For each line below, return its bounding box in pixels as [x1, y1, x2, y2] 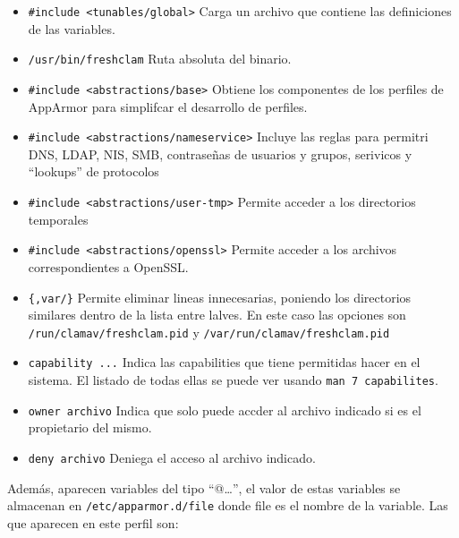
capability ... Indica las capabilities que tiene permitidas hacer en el [28, 353, 421, 371]
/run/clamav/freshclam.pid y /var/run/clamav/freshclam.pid [28, 322, 390, 341]
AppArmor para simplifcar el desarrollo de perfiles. [28, 97, 308, 115]
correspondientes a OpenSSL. [28, 257, 189, 276]
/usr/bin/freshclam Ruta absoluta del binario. [28, 49, 292, 68]
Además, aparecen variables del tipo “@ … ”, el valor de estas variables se [7, 478, 401, 497]
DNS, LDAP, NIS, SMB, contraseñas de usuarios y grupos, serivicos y [28, 144, 412, 163]
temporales [28, 209, 89, 228]
